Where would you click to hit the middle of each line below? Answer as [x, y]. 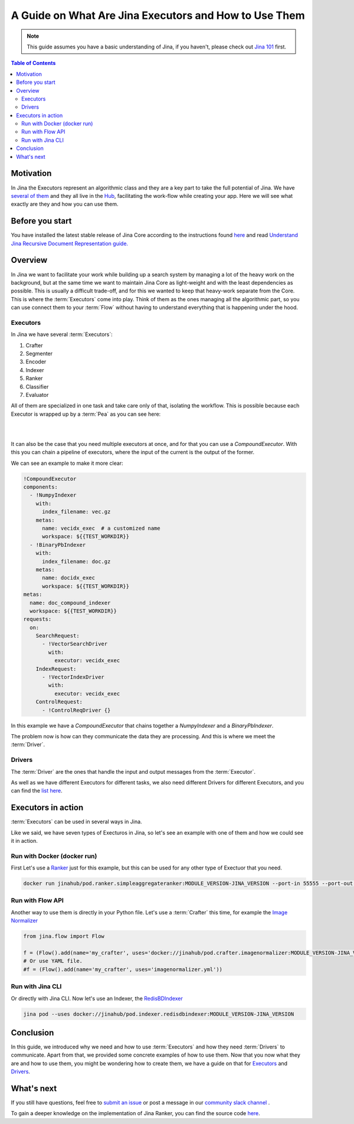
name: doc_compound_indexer [70, 603]
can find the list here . [37, 791]
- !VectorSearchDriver [75, 644]
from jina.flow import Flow [64, 936]
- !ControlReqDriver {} [76, 710]
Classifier [37, 386]
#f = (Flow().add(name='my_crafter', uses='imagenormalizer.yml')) [123, 969]
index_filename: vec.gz [76, 512]
